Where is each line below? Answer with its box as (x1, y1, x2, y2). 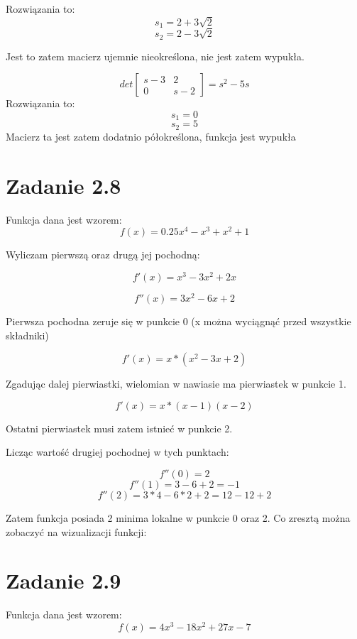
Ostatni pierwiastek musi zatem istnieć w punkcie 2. (6, 420, 233, 435)
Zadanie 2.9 (6, 566, 121, 595)
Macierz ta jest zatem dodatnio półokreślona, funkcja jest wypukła (6, 129, 296, 143)
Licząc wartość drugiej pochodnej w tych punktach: (6, 444, 229, 459)
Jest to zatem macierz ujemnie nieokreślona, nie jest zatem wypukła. (6, 48, 304, 63)
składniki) (6, 327, 49, 342)
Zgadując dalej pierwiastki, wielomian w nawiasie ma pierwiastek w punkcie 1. (6, 376, 346, 391)
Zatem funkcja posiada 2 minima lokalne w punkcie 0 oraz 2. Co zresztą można (6, 510, 351, 525)
